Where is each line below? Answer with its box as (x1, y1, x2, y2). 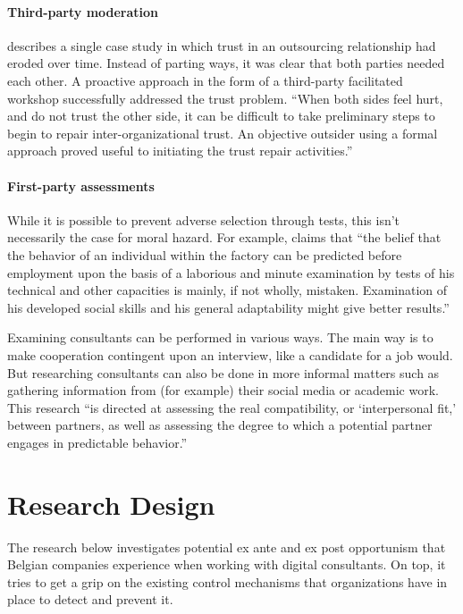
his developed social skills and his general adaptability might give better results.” (7, 298, 450, 316)
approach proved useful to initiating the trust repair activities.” (7, 141, 353, 160)
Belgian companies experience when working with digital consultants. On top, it (7, 555, 446, 574)
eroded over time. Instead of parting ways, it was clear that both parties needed (7, 54, 445, 72)
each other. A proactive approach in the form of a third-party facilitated (7, 71, 403, 89)
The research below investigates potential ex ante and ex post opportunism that (7, 537, 446, 556)
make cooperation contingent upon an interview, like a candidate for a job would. (7, 345, 453, 364)
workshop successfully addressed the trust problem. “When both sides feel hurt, (7, 88, 443, 107)
